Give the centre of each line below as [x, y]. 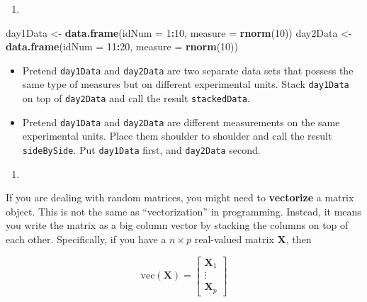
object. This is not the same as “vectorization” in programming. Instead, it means [183, 211]
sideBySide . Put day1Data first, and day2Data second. [141, 150]
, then [299, 239]
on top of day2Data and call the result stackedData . [136, 98]
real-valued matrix [234, 239]
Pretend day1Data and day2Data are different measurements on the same [181, 122]
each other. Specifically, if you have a [86, 239]
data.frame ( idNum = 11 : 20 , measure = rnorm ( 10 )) [122, 46]
